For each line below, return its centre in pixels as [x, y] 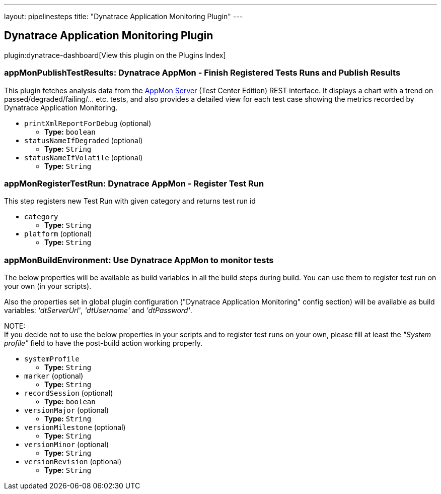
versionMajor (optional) [67, 410]
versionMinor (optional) [67, 445]
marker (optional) [54, 376]
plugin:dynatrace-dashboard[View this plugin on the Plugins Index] [115, 55]
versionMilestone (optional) [75, 427]
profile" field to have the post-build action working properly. [103, 343]
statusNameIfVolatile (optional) [84, 157]
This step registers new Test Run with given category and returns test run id [130, 201]
